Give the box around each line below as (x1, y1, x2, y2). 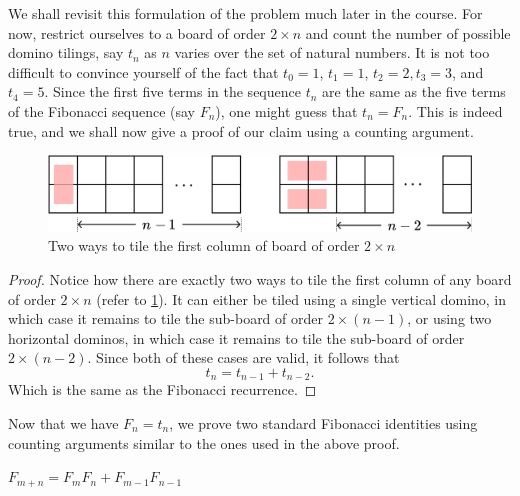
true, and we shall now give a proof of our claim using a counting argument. (8, 120, 474, 141)
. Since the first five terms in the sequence (44, 81, 301, 102)
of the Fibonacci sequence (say (8, 100, 195, 121)
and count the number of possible (305, 22, 511, 43)
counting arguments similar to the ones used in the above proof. (8, 432, 400, 453)
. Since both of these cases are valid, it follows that (87, 347, 400, 368)
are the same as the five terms (322, 81, 506, 102)
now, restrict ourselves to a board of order (8, 22, 266, 43)
